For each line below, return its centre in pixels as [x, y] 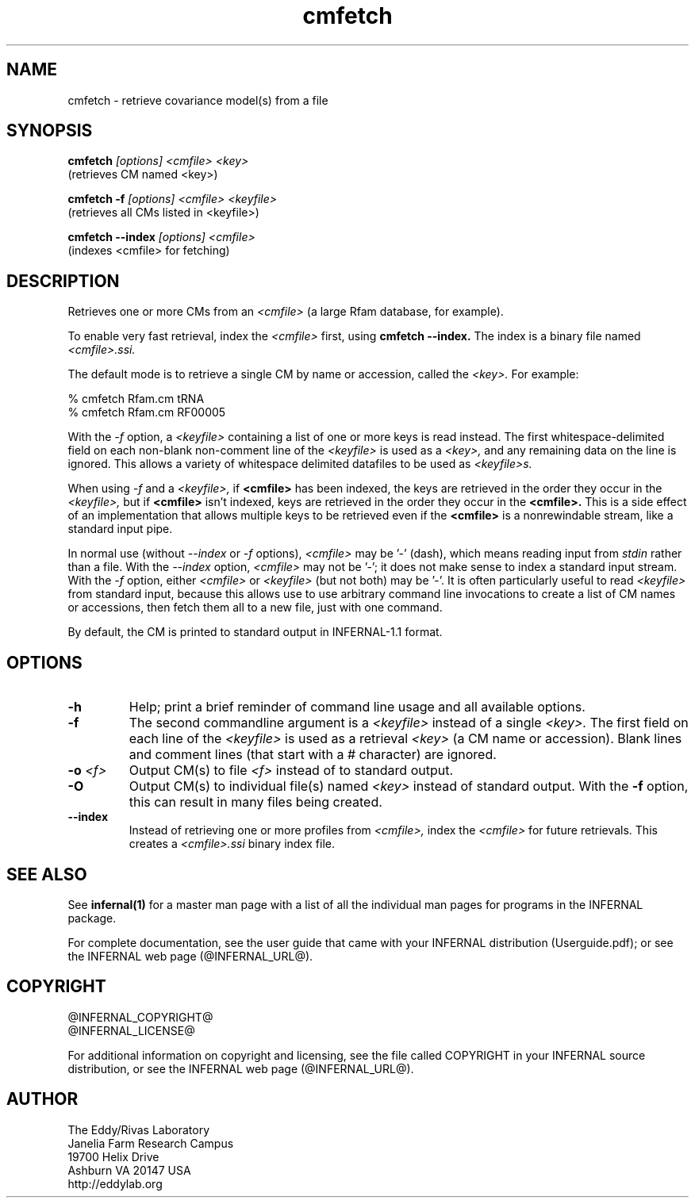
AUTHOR [42, 1099]
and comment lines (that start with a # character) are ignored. [313, 755]
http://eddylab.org [115, 1183]
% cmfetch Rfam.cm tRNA [136, 399]
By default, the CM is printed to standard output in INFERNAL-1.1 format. [255, 632]
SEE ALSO [47, 874]
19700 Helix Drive [113, 1156]
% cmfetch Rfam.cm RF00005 [147, 412]
